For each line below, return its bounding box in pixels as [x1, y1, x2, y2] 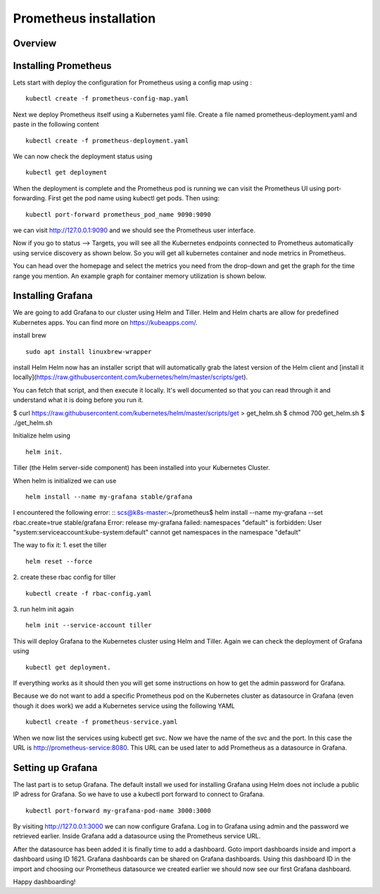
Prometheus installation [13, 11, 156, 26]
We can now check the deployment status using [13, 152, 153, 161]
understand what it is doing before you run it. [13, 396, 144, 404]
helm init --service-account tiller [25, 621, 152, 630]
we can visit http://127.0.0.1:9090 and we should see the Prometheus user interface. [13, 226, 256, 234]
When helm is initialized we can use [13, 476, 117, 485]
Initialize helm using [13, 431, 70, 440]
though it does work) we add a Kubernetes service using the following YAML [13, 701, 235, 710]
